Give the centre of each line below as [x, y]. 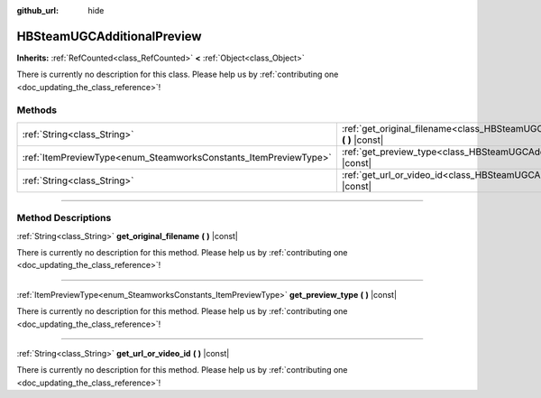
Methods [37, 110]
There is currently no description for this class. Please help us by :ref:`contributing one [178, 74]
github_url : [37, 10]
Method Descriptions [64, 218]
